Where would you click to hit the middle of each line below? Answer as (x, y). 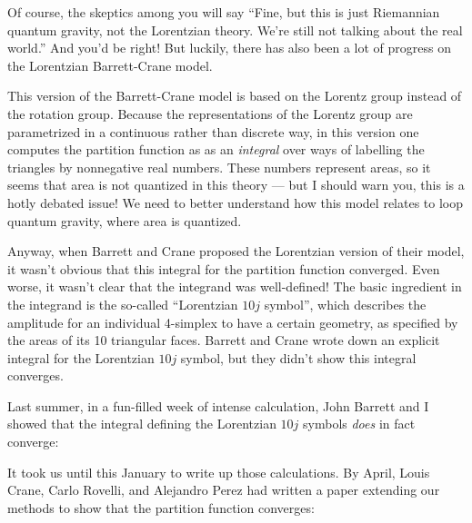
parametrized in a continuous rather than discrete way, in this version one (213, 131)
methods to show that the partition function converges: (161, 507)
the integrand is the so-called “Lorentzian (123, 304)
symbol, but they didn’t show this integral (298, 357)
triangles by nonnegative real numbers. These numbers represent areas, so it (219, 167)
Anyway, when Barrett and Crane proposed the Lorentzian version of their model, (236, 251)
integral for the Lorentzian (81, 357)
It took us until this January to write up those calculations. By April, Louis (219, 472)
